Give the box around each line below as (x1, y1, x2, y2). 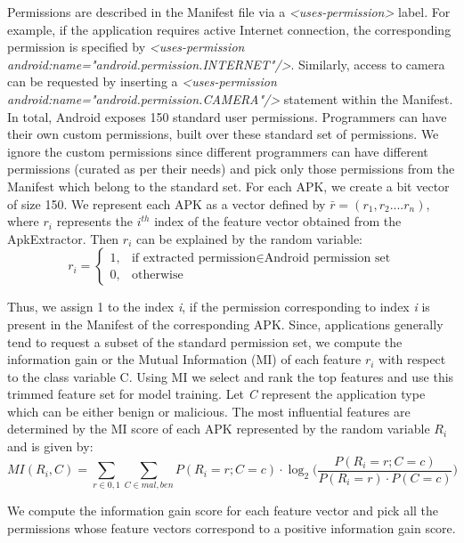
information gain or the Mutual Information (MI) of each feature (7, 350, 362, 369)
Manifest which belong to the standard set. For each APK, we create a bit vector (7, 176, 450, 195)
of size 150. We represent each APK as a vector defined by (7, 194, 326, 213)
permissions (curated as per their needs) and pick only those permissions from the (7, 159, 455, 178)
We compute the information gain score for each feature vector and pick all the (7, 501, 439, 520)
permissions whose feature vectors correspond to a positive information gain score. (7, 519, 456, 538)
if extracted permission (131, 251, 256, 264)
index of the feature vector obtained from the (154, 212, 402, 231)
